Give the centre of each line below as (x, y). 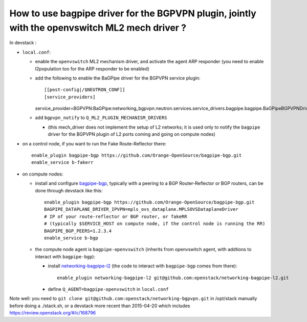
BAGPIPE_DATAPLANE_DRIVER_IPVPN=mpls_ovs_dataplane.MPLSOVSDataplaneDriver (141, 209)
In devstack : (23, 43)
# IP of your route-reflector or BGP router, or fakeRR (116, 216)
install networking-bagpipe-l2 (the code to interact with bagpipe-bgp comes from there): (142, 266)
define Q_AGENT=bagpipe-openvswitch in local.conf (108, 289)
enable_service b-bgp (71, 238)
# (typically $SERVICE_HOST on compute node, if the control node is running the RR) (155, 224)
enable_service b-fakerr (62, 163)
